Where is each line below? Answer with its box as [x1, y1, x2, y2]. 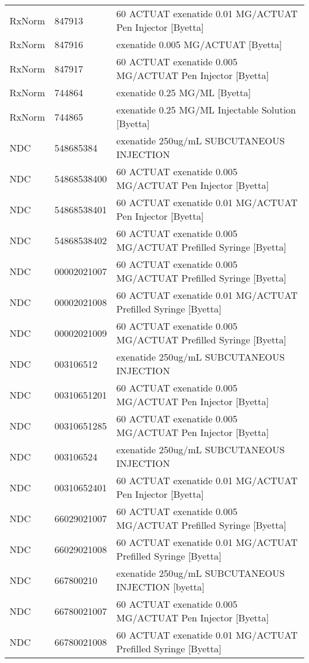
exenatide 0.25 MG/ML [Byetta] [116, 86, 251, 99]
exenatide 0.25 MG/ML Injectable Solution [116, 103, 296, 116]
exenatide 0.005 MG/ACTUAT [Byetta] [116, 37, 282, 51]
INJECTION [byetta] [116, 580, 205, 593]
